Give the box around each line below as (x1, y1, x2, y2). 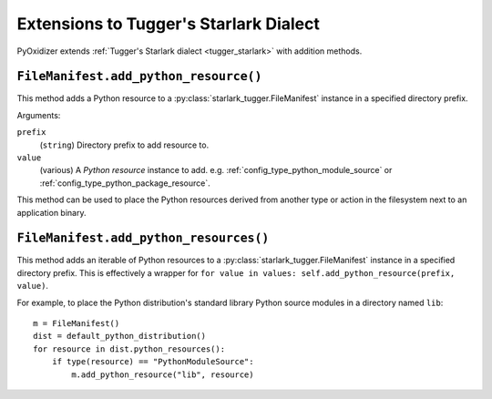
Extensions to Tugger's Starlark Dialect (16, 14, 321, 34)
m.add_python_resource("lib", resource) (71, 369, 254, 380)
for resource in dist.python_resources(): (33, 343, 226, 354)
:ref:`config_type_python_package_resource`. (39, 178, 210, 189)
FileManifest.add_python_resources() (16, 230, 270, 246)
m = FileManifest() (33, 319, 120, 329)
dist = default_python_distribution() (33, 331, 207, 342)
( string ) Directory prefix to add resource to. (39, 139, 210, 150)
